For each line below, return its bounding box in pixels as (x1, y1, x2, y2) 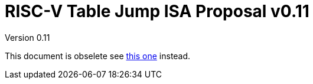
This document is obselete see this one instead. (5, 50, 191, 61)
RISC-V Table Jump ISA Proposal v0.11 (5, 1, 309, 21)
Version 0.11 (5, 32, 50, 43)
